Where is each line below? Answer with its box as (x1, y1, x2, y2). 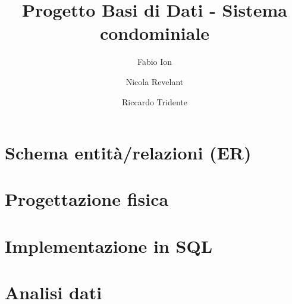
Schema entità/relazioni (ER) (5, 140, 252, 165)
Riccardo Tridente (122, 95, 187, 108)
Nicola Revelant (125, 75, 184, 87)
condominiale (99, 21, 210, 45)
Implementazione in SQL (5, 233, 213, 258)
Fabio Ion (137, 55, 172, 68)
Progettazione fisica (5, 187, 169, 211)
